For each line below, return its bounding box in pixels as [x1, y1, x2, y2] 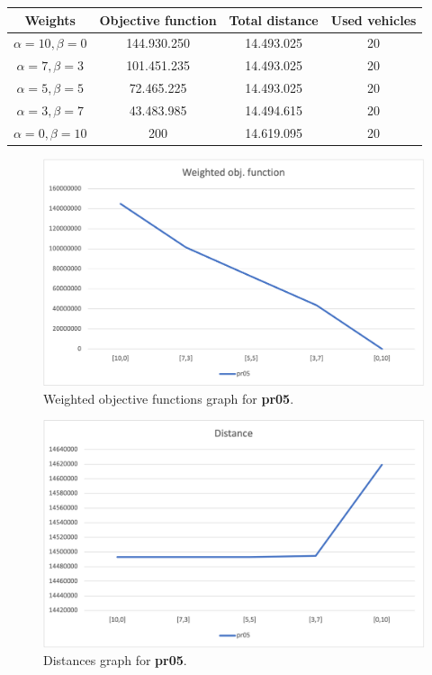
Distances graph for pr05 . [43, 651, 187, 670]
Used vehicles [330, 10, 417, 29]
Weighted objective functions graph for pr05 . [43, 388, 294, 407]
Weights [24, 10, 76, 29]
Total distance [229, 10, 319, 29]
